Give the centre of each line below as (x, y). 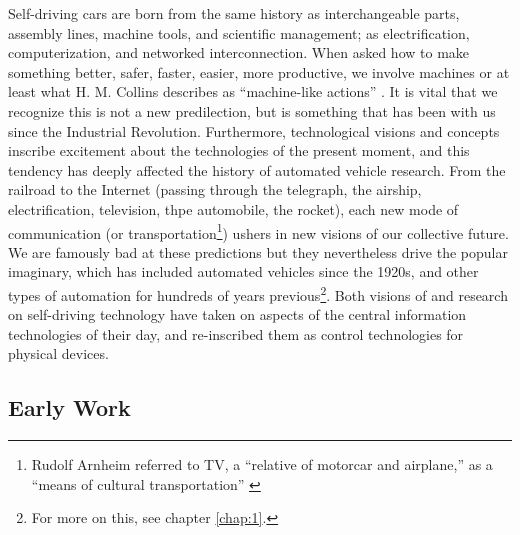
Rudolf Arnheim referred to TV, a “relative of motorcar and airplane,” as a (262, 464)
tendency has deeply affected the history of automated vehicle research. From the (257, 169)
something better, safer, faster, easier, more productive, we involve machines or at (259, 71)
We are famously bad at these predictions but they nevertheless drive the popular (258, 251)
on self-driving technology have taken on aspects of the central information (237, 314)
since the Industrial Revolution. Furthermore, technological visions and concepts (254, 130)
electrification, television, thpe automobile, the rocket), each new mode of (233, 208)
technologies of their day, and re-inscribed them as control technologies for (236, 333)
